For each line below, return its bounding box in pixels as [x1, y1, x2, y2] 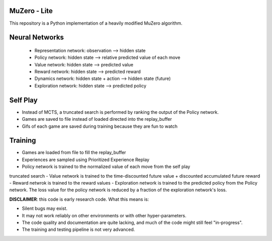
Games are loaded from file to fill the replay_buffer [22, 149, 126, 155]
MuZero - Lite [9, 7, 53, 15]
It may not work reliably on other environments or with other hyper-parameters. [22, 212, 186, 218]
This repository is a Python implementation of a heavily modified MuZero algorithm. [9, 20, 183, 26]
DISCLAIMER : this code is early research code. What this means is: [9, 196, 149, 202]
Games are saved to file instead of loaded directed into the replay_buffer [22, 116, 172, 122]
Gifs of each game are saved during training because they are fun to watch [22, 123, 178, 129]
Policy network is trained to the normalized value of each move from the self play [22, 164, 190, 170]
